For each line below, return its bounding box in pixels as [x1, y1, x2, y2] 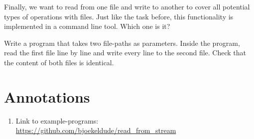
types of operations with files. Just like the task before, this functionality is [4, 11, 234, 21]
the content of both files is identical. [4, 57, 114, 67]
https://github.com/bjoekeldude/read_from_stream [15, 125, 176, 136]
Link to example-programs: [15, 115, 99, 126]
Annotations [4, 86, 90, 107]
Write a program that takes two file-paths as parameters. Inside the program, [4, 37, 240, 48]
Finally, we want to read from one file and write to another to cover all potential [4, 1, 250, 11]
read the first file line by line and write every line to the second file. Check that [4, 47, 247, 58]
